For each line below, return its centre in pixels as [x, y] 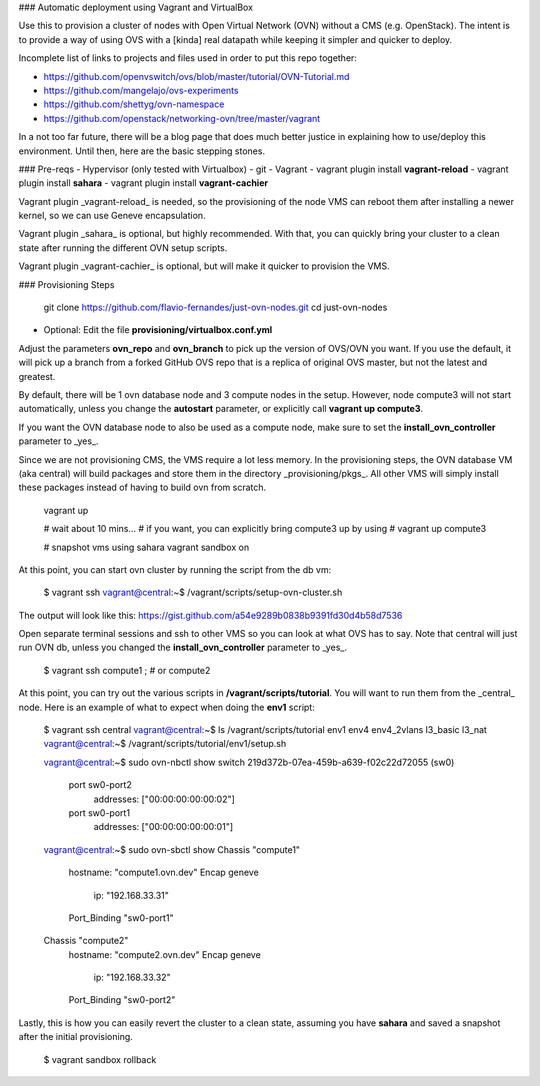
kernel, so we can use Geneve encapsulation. [112, 216]
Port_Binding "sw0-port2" [122, 1000]
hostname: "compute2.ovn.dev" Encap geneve [165, 954]
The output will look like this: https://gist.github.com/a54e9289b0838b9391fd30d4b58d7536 [210, 615]
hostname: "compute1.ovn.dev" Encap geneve [163, 872]
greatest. [37, 376]
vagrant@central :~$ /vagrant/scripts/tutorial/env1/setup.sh [165, 744]
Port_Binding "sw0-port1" [121, 917]
